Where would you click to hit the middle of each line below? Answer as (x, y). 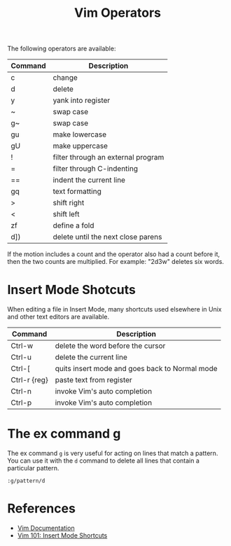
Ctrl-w (22, 346)
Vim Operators (118, 13)
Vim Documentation (46, 528)
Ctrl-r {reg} (30, 380)
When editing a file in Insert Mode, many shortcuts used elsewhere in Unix (114, 309)
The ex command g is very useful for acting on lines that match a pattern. (113, 454)
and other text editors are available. (58, 317)
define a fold (73, 225)
